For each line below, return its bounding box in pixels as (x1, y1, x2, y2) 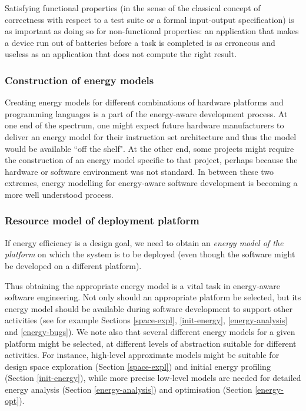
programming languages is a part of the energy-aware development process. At (5, 107, 288, 120)
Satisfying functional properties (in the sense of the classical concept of (5, 2, 261, 14)
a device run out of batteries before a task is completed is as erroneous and (5, 36, 275, 48)
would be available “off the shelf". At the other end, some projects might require (5, 142, 294, 154)
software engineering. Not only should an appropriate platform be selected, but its (5, 291, 301, 303)
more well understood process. (5, 188, 114, 200)
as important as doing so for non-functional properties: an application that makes (5, 25, 299, 37)
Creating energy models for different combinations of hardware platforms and (5, 96, 284, 108)
